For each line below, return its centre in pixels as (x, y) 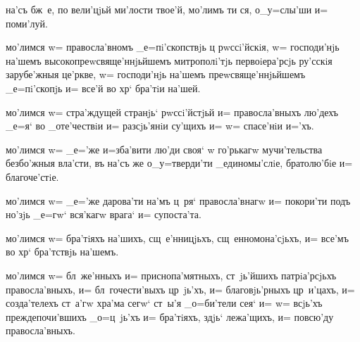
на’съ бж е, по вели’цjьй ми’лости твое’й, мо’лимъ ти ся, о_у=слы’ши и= (167, 9)
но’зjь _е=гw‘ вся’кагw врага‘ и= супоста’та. (104, 214)
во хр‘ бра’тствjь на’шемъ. (62, 252)
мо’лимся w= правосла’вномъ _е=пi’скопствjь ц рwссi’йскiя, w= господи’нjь (173, 47)
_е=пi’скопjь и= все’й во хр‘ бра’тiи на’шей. (103, 88)
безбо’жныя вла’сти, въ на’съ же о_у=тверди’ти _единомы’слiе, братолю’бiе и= (179, 163)
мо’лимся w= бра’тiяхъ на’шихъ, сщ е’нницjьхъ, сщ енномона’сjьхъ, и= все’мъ (177, 237)
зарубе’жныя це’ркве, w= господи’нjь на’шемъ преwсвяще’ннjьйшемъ (156, 74)
